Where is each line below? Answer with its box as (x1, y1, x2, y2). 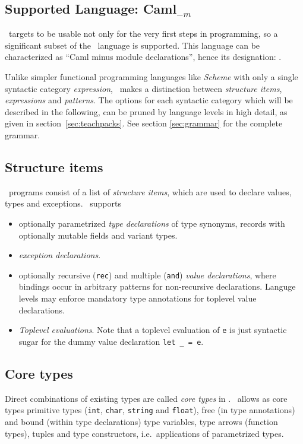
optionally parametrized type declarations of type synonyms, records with (18, 217, 285, 229)
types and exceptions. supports (5, 197, 121, 210)
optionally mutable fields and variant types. (18, 229, 178, 241)
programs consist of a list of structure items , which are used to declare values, (8, 185, 292, 198)
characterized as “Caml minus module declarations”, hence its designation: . (5, 50, 282, 63)
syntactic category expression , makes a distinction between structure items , (5, 82, 282, 94)
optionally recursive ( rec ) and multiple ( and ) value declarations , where (18, 268, 276, 281)
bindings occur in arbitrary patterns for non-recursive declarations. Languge (18, 280, 296, 293)
